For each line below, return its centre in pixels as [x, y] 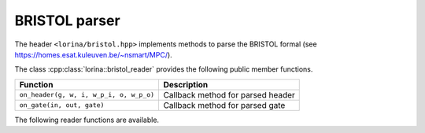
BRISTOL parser [68, 20]
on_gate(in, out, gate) [62, 105]
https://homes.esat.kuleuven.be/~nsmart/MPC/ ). [93, 54]
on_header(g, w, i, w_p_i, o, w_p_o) [87, 95]
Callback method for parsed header [229, 94]
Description [186, 84]
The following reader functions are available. [87, 120]
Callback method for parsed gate [224, 105]
